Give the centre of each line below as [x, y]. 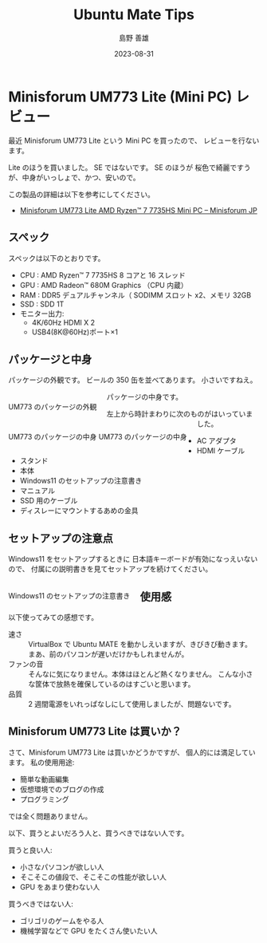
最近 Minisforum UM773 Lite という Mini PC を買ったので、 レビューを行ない [134, 140]
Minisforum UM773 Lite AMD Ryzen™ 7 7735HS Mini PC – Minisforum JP [138, 210]
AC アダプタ [216, 441]
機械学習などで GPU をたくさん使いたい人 [88, 930]
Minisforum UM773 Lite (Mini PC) [120, 97]
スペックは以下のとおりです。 [57, 258]
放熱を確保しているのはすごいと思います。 [125, 684]
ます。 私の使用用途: [41, 762]
